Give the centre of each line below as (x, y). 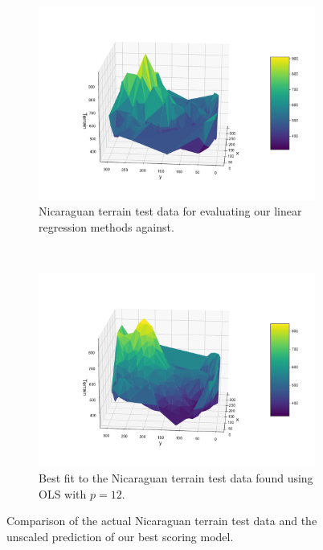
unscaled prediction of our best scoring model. (120, 536)
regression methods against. (106, 226)
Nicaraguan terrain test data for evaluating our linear (170, 211)
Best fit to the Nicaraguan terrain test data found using (176, 478)
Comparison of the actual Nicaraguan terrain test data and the (162, 521)
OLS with (63, 493)
